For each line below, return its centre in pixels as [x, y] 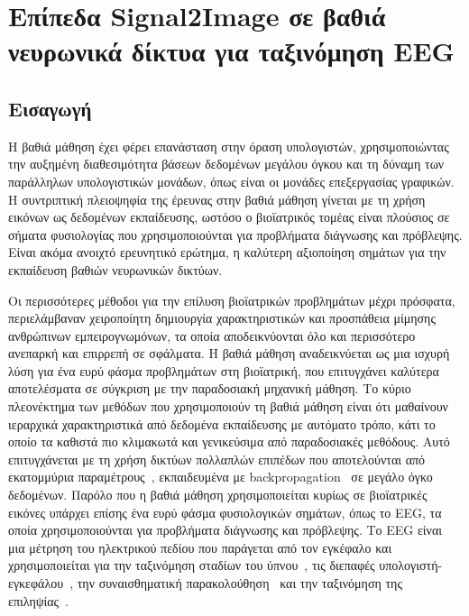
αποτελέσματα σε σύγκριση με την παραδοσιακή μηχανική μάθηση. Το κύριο [210, 388]
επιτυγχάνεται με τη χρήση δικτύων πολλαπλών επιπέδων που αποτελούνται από [217, 459]
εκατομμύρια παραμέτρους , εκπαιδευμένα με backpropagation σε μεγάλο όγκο [221, 477]
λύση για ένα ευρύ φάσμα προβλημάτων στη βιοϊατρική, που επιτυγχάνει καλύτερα [224, 370]
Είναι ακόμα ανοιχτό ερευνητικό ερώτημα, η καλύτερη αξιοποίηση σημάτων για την [227, 252]
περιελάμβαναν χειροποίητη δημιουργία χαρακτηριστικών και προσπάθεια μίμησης [222, 318]
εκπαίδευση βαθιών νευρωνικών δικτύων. [115, 269]
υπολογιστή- [411, 565]
